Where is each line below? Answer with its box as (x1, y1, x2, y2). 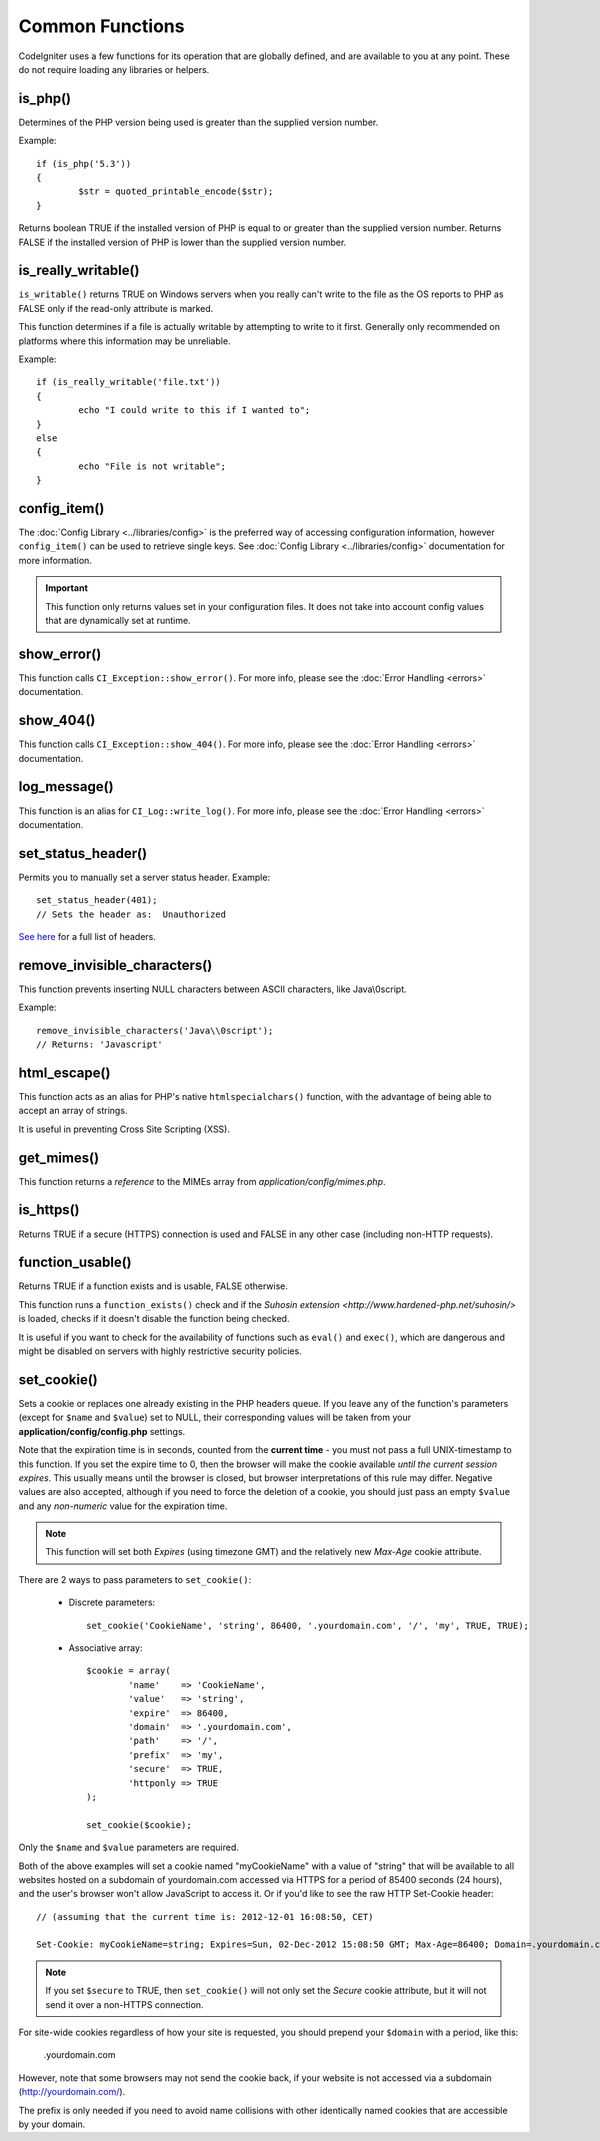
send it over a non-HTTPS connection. (45, 1998, 204, 2010)
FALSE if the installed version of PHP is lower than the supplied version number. (18, 236, 347, 248)
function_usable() (18, 1254, 132, 1271)
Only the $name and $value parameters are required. (18, 1841, 240, 1854)
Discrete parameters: (68, 1596, 156, 1609)
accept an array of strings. (18, 1105, 128, 1117)
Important (45, 582, 89, 594)
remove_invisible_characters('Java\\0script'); (36, 1025, 274, 1036)
